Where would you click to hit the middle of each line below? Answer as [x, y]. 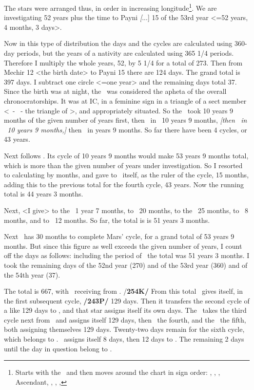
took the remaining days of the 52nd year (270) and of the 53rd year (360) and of [126, 265]
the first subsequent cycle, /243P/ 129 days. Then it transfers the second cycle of [127, 300]
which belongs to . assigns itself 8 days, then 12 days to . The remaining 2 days [124, 339]
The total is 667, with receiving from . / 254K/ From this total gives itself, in [123, 291]
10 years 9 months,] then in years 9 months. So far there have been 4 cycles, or [127, 129]
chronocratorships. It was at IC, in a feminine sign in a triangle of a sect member [125, 101]
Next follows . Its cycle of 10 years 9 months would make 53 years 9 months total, [126, 155]
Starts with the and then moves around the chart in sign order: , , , [118, 372]
